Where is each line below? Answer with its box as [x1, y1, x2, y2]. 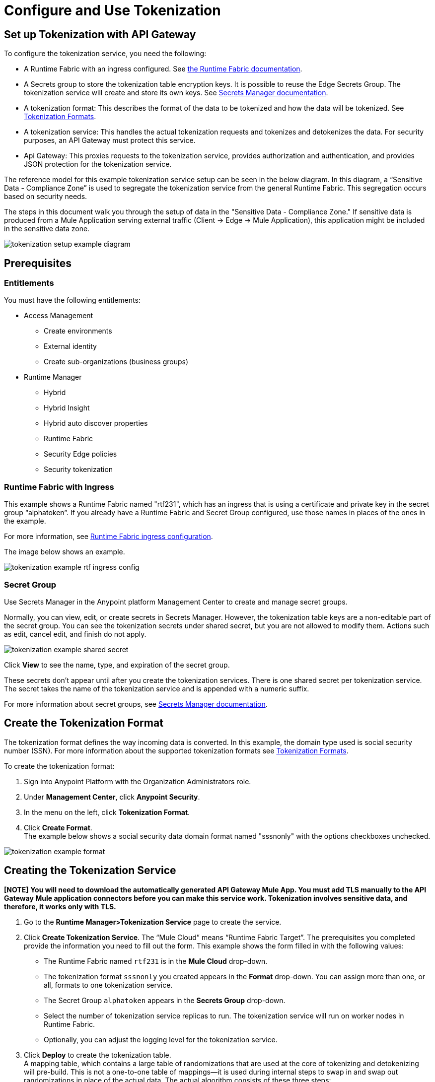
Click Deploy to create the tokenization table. [24, 1050, 171, 1059]
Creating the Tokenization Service [4, 864, 176, 877]
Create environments [44, 327, 112, 336]
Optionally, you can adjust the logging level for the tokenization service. [44, 1035, 278, 1044]
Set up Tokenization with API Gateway [4, 28, 196, 41]
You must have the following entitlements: [4, 296, 141, 305]
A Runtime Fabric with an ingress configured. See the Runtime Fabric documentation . [24, 65, 302, 73]
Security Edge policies [44, 450, 117, 459]
